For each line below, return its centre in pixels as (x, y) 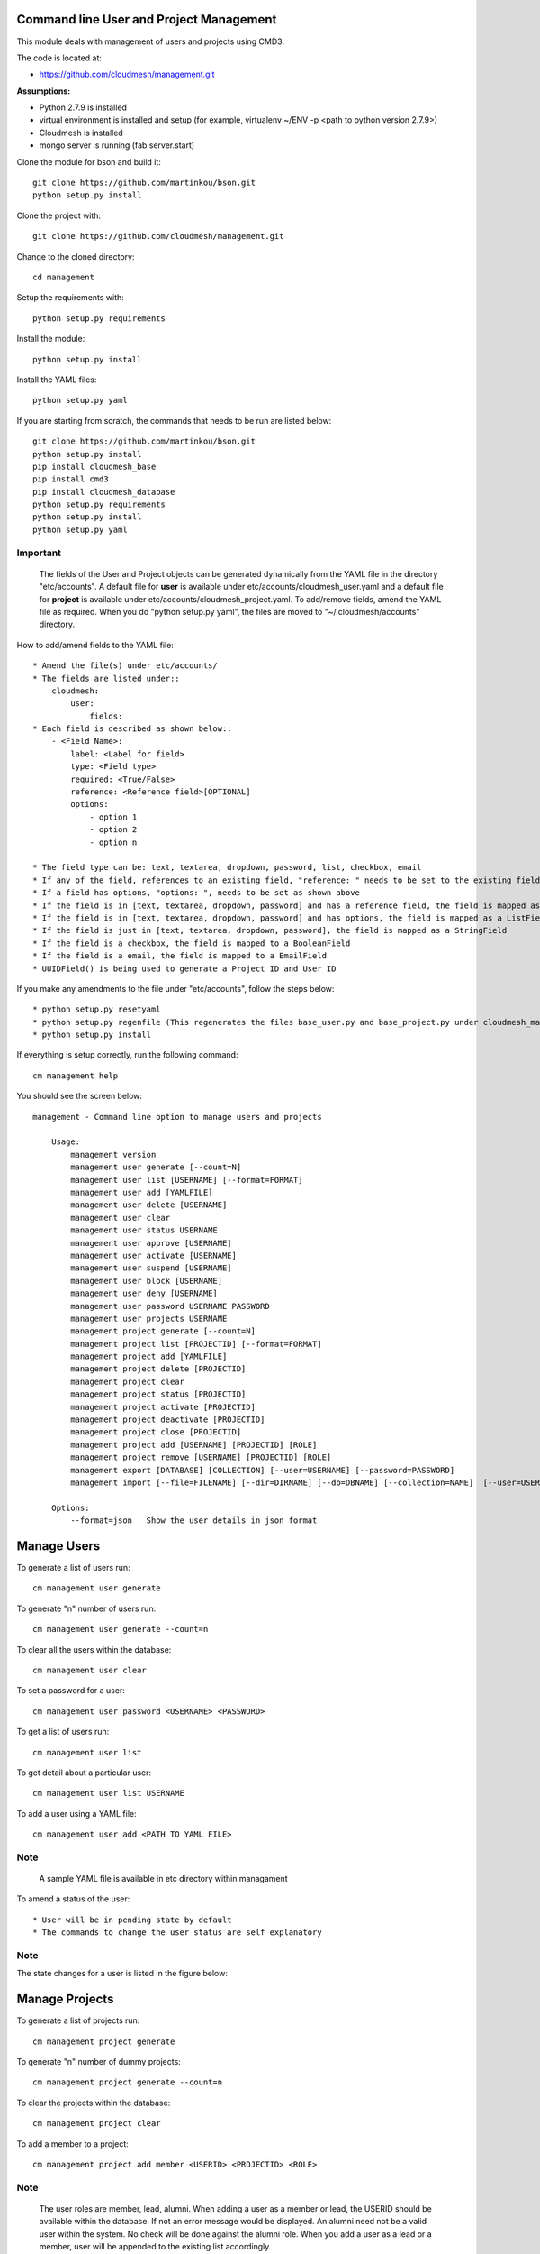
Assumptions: (44, 91)
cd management (63, 277)
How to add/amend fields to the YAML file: (95, 645)
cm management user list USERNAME (108, 1793)
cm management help (76, 1076)
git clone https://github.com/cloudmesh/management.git (158, 236)
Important (39, 553)
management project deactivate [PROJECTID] (168, 1420)
